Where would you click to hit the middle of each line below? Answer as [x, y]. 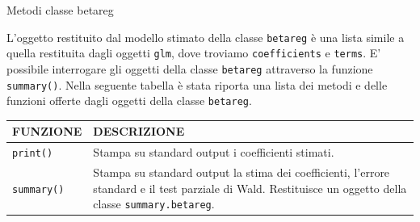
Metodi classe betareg [60, 10]
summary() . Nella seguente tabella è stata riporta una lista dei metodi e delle [197, 84]
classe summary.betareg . [154, 204]
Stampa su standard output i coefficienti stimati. [214, 152]
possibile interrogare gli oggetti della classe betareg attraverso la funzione [190, 68]
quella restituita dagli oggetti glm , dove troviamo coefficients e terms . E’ [194, 53]
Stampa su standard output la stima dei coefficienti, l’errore [241, 172]
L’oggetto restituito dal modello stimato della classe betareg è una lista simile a [206, 37]
